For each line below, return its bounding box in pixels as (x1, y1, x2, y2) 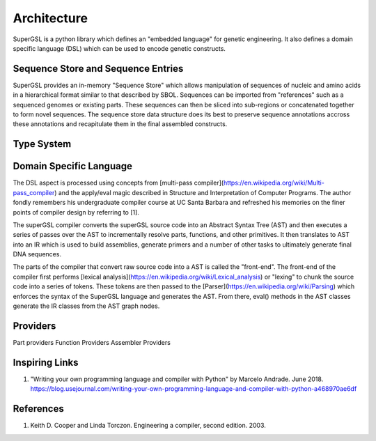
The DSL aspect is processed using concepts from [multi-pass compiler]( (13, 178, 224, 187)
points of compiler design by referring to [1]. (13, 208, 139, 216)
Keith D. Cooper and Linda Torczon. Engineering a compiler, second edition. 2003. (30, 421, 266, 430)
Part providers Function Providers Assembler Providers (13, 338, 171, 346)
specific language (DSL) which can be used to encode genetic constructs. (13, 44, 226, 52)
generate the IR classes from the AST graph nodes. (13, 302, 160, 310)
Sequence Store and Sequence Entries (13, 63, 184, 75)
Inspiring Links (13, 356, 79, 369)
